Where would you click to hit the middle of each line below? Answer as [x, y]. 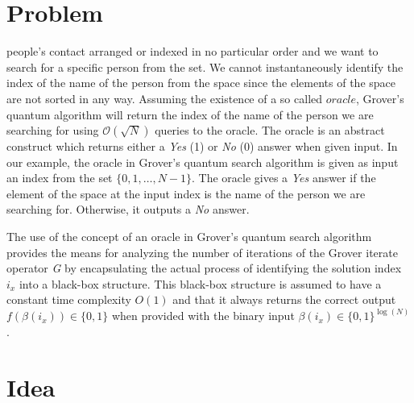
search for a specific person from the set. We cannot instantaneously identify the [205, 66]
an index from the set [60, 178]
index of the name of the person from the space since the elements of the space [201, 83]
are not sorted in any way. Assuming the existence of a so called [165, 98]
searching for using [53, 130]
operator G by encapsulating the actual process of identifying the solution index [204, 268]
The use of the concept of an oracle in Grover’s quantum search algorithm [189, 237]
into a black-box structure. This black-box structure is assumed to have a [200, 283]
